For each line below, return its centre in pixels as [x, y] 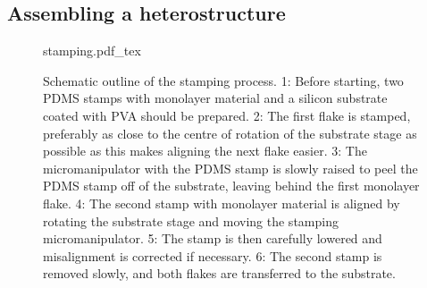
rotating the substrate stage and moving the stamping [191, 220]
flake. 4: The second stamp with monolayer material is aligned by [222, 203]
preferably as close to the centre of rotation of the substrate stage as [230, 133]
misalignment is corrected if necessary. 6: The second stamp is [213, 255]
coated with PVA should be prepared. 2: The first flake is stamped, [227, 115]
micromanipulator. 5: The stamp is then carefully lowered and [213, 238]
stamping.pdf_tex [92, 51]
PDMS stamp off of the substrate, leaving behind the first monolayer [231, 186]
